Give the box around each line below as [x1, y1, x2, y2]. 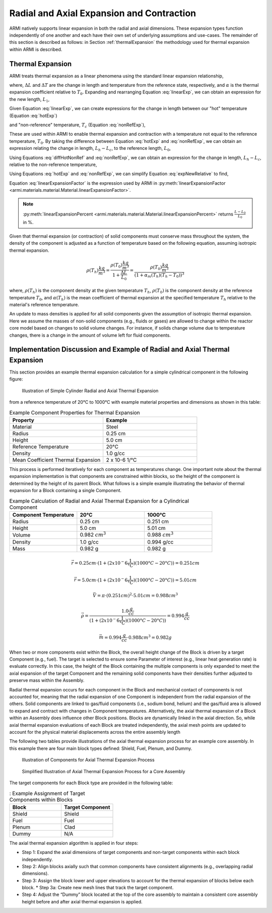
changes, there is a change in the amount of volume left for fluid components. [9, 332, 171, 338]
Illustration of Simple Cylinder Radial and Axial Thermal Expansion [22, 388, 159, 394]
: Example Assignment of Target [9, 790, 85, 797]
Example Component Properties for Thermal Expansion [9, 409, 141, 416]
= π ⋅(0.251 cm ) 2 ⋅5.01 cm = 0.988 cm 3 [97, 592, 178, 598]
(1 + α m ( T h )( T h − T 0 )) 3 [134, 271, 185, 279]
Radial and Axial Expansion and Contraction [9, 8, 196, 19]
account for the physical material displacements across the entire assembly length [9, 729, 181, 735]
